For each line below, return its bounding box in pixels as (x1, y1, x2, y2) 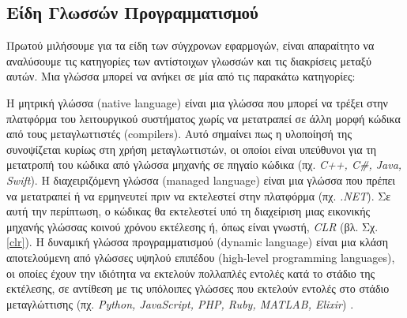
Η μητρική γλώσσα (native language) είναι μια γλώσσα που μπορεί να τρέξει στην (6, 94, 388, 110)
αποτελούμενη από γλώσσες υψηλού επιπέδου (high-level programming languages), (6, 249, 395, 265)
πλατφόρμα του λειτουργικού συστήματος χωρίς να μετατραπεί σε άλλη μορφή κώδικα (6, 110, 401, 126)
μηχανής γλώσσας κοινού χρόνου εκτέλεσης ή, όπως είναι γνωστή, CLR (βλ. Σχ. (6, 218, 379, 234)
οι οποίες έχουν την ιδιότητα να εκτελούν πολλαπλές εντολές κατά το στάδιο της (6, 264, 375, 281)
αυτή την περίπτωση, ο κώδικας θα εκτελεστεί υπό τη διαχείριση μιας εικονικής (6, 203, 371, 219)
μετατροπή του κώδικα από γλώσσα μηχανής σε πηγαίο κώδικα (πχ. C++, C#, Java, (6, 156, 402, 173)
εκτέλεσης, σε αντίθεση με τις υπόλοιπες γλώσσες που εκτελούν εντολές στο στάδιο (6, 280, 390, 297)
